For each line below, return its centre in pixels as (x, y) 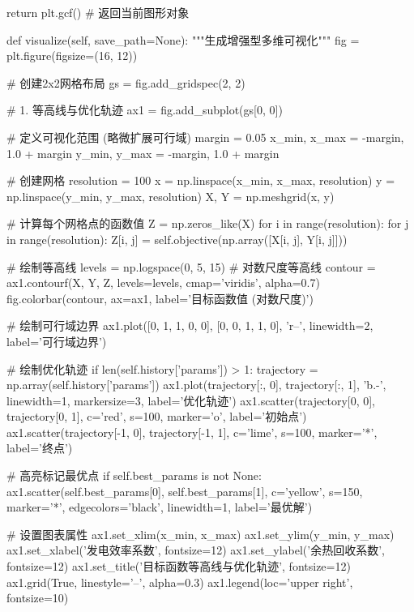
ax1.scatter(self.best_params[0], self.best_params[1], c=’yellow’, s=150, (185, 491)
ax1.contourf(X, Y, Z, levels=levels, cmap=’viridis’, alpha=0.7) (163, 282)
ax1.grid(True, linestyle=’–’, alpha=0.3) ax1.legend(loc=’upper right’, (180, 582)
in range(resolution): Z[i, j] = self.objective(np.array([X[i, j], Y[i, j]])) (177, 239)
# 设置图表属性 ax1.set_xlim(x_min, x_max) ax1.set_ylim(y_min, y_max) (201, 534)
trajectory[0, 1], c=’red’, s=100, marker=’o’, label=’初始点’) (157, 416)
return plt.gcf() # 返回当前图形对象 (98, 12)
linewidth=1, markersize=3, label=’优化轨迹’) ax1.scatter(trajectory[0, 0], (191, 400)
